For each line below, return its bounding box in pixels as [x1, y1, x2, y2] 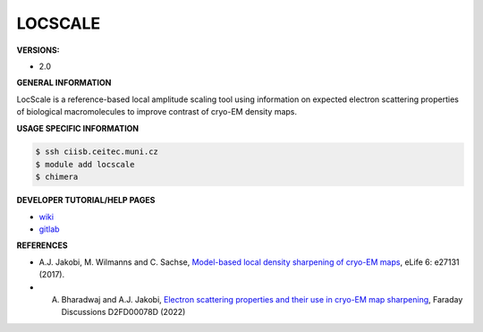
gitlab [38, 224, 60, 234]
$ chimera [35, 172, 79, 183]
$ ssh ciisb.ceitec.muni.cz [35, 147, 158, 157]
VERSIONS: [16, 45, 60, 55]
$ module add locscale [35, 159, 135, 169]
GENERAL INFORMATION [16, 77, 112, 89]
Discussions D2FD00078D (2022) [61, 307, 186, 318]
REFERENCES [16, 240, 68, 251]
